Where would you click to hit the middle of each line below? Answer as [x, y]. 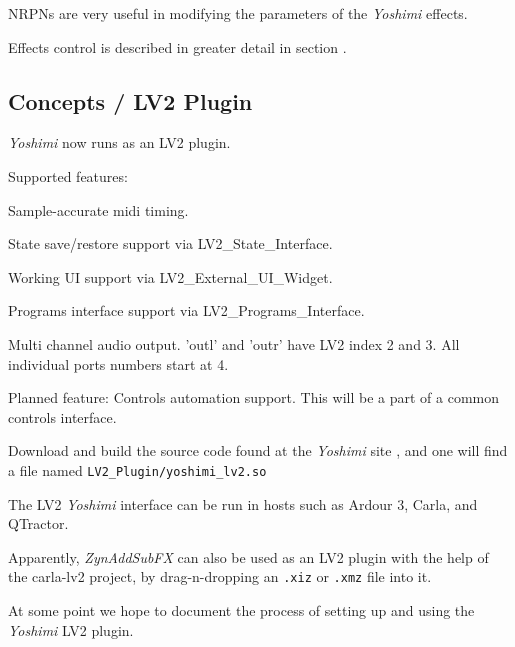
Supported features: [68, 175]
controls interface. [62, 416]
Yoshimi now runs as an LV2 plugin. [119, 142]
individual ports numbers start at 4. [118, 363]
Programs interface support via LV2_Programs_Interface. [186, 310]
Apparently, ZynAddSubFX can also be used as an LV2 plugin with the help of [248, 556]
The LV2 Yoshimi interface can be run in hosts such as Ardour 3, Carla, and [243, 503]
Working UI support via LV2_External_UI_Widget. [170, 276]
